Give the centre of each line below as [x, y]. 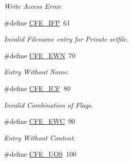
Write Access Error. [34, 6]
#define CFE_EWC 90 [40, 121]
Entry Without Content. [40, 137]
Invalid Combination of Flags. [49, 104]
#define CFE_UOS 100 [40, 154]
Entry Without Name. [37, 72]
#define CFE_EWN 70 [40, 55]
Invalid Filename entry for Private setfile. [66, 39]
